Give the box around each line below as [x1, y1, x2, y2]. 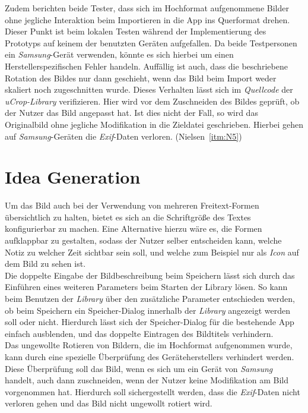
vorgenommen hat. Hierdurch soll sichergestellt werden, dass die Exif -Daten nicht [5, 385, 300, 398]
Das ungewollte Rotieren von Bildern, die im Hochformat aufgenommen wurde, [5, 339, 293, 351]
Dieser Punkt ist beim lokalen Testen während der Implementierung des [5, 25, 266, 37]
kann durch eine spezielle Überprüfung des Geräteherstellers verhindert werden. [5, 350, 294, 362]
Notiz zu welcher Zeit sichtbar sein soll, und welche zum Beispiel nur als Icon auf [5, 245, 299, 258]
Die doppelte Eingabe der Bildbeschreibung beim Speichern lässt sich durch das [5, 269, 295, 281]
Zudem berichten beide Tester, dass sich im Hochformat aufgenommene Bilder [5, 2, 289, 14]
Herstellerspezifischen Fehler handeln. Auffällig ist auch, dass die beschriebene [5, 59, 288, 72]
